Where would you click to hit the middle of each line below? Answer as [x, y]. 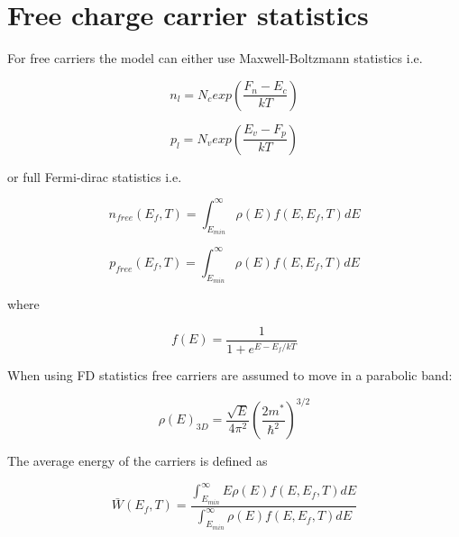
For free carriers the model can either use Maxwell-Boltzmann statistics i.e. [215, 58]
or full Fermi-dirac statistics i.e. [95, 176]
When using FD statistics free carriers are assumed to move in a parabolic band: [230, 375]
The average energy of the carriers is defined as [138, 461]
